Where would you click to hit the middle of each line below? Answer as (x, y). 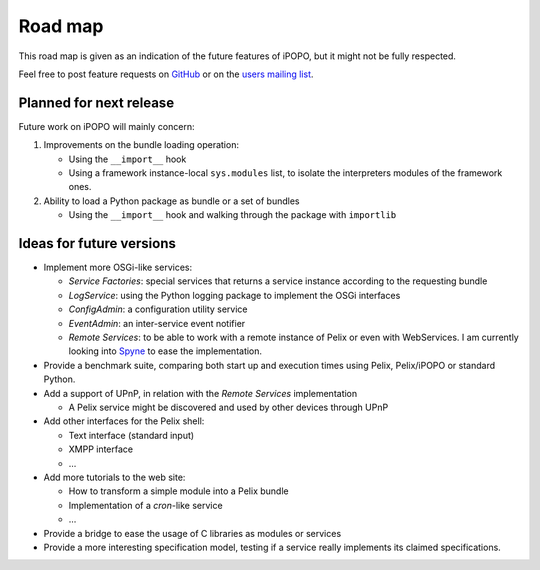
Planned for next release (96, 102)
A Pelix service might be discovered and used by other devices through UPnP (228, 407)
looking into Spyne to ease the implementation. (165, 351)
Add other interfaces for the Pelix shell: (124, 421)
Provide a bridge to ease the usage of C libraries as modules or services (192, 533)
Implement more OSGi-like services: (118, 267)
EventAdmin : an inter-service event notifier (157, 323)
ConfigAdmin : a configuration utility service (158, 309)
